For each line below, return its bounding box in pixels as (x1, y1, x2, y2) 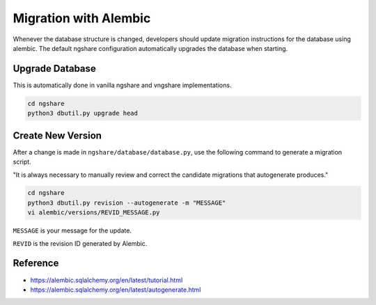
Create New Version (13, 130, 102, 141)
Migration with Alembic (13, 10, 151, 26)
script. (13, 157, 31, 166)
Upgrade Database (13, 63, 97, 75)
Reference (13, 258, 59, 269)
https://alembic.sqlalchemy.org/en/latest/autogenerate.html (30, 286, 201, 294)
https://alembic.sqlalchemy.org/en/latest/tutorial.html (30, 276, 183, 284)
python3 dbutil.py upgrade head (27, 109, 139, 118)
